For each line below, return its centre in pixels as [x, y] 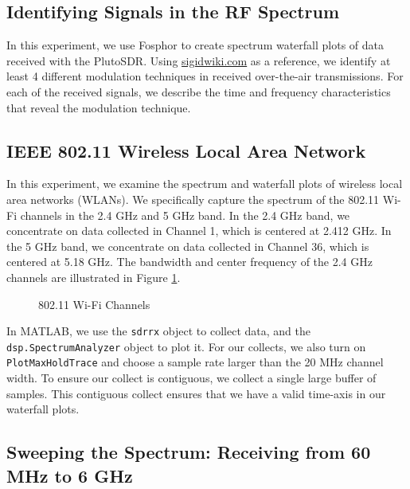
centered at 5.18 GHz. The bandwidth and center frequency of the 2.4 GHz [189, 262]
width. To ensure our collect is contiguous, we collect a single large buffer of [191, 378]
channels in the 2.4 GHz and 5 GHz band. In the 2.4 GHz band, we [185, 215]
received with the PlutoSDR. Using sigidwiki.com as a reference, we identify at [199, 60]
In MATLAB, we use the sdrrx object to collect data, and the [158, 331]
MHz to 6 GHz [70, 475]
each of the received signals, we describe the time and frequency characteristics [199, 91]
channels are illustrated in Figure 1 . [94, 277]
